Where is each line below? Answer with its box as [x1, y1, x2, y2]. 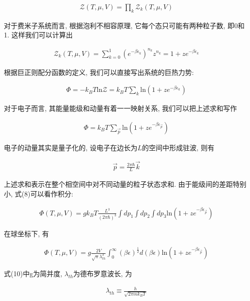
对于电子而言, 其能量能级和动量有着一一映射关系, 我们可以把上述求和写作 [4, 103, 237, 113]
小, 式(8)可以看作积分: [4, 189, 73, 199]
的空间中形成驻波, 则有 [142, 142, 214, 152]
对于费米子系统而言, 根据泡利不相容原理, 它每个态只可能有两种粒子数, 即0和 [4, 20, 245, 30]
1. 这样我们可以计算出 [4, 30, 73, 40]
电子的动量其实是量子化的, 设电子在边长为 [4, 142, 138, 152]
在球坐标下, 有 [4, 228, 49, 238]
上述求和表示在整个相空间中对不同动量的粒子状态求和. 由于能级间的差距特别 [4, 179, 247, 189]
